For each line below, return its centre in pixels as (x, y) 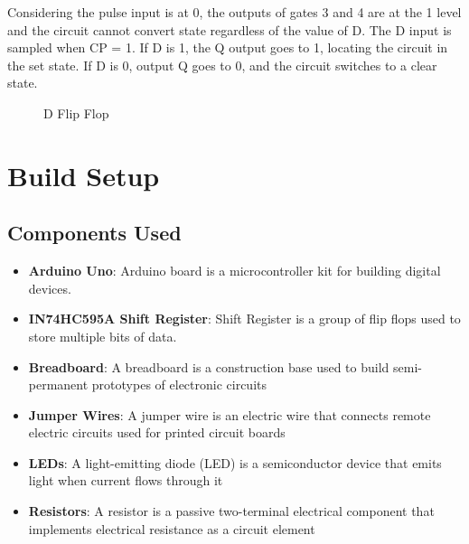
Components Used (94, 233)
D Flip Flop (76, 113)
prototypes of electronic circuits (179, 385)
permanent (58, 385)
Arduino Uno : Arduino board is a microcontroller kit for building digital (234, 271)
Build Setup (84, 175)
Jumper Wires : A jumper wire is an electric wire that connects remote (230, 414)
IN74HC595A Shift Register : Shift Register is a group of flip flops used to (244, 319)
